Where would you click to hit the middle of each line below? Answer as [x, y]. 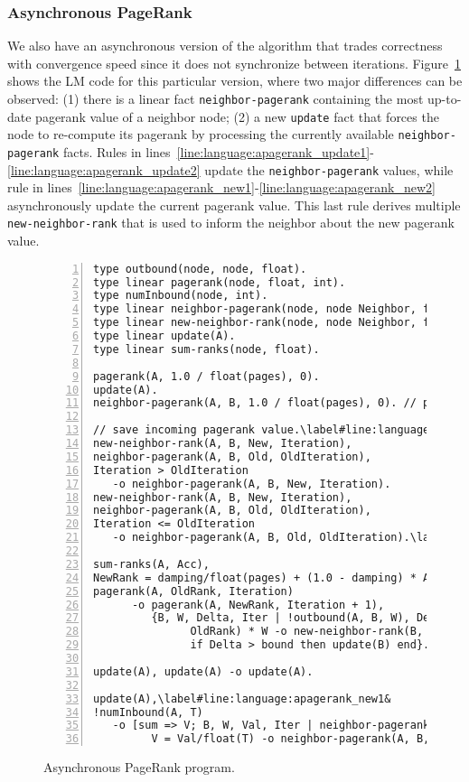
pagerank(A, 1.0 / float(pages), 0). [206, 376]
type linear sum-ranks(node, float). [206, 349]
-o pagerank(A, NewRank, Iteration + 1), [258, 605]
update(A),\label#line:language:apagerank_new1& [242, 698]
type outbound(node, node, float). [200, 269]
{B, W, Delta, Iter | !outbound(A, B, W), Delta [300, 618]
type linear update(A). [164, 336]
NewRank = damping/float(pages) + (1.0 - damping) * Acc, [271, 577]
